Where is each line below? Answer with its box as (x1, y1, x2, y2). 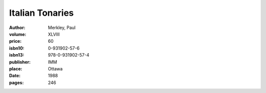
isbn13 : (9, 52, 25, 58)
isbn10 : (9, 45, 25, 51)
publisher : (9, 59, 31, 65)
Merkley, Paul (48, 25, 76, 31)
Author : (9, 25, 26, 31)
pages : (9, 79, 24, 86)
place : (9, 65, 23, 71)
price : (9, 38, 22, 44)
